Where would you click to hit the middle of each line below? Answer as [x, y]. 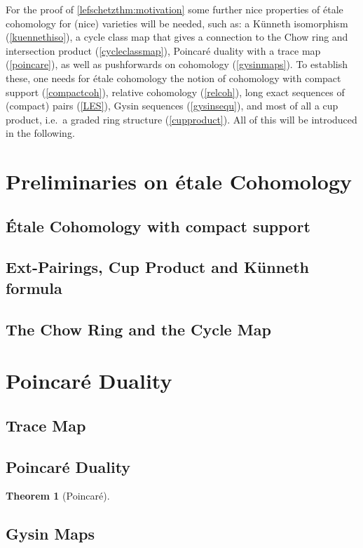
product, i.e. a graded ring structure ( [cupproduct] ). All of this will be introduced [181, 119]
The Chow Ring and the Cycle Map [138, 329]
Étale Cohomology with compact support [158, 226]
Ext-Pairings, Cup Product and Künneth [157, 267]
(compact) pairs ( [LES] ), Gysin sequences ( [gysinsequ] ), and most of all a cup [172, 106]
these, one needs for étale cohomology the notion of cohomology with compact [173, 78]
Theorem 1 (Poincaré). [58, 496]
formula [34, 287]
